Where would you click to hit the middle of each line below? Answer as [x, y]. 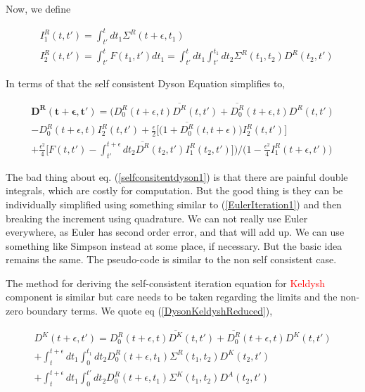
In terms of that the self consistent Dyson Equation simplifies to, [146, 83]
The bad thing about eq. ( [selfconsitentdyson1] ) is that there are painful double [177, 176]
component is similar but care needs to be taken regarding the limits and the [172, 297]
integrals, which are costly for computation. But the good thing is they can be [174, 190]
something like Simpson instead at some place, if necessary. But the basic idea [174, 245]
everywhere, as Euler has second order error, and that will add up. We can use [175, 232]
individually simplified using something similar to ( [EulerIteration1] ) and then [174, 204]
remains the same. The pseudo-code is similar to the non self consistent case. [171, 259]
